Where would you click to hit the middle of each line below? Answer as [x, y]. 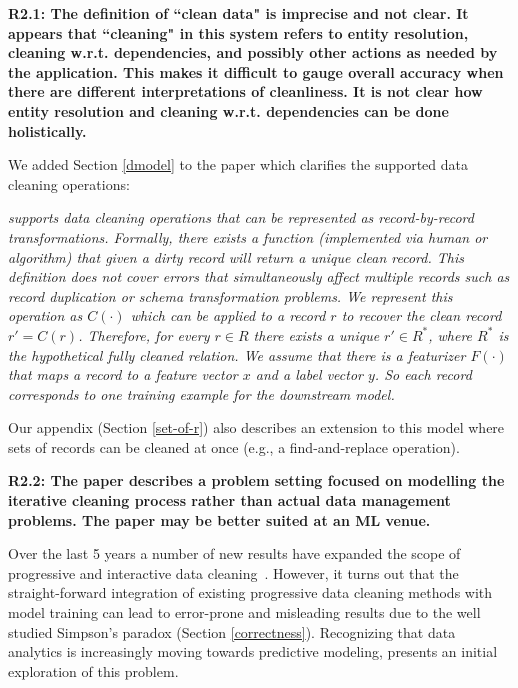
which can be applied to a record [228, 315]
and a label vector [309, 374]
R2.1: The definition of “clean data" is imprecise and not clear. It [238, 13]
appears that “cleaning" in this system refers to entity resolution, [238, 32]
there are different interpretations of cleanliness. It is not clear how [245, 91]
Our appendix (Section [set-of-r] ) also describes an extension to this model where [256, 427]
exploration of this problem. [93, 670]
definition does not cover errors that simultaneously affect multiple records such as [259, 276]
